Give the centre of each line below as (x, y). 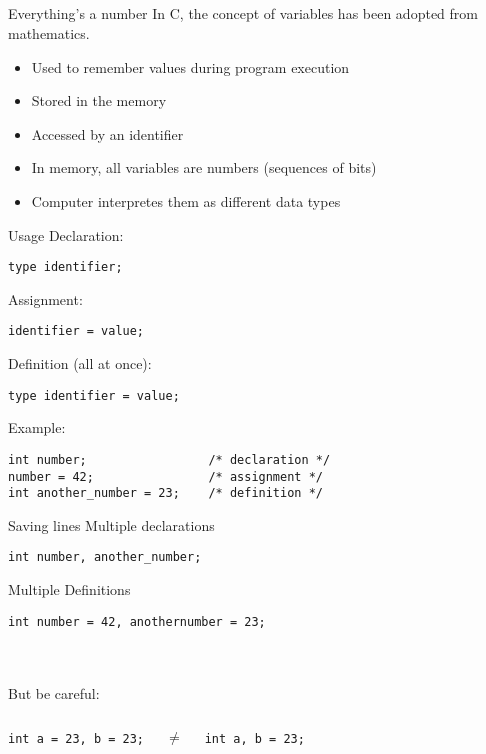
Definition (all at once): (80, 363)
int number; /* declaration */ (169, 459)
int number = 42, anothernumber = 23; (137, 621)
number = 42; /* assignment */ (165, 476)
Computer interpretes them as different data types (186, 200)
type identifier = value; (94, 395)
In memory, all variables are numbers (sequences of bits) (204, 167)
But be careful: (54, 692)
